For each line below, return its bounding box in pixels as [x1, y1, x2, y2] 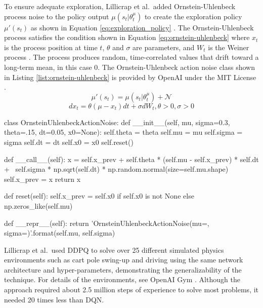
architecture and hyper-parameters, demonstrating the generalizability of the [4, 264, 242, 275]
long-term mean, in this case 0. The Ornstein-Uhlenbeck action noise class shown [4, 61, 255, 72]
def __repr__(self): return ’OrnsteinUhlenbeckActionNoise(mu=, [4, 217, 209, 228]
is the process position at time [4, 42, 98, 52]
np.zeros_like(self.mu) [4, 200, 73, 211]
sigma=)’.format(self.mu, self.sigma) [4, 227, 115, 238]
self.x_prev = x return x [4, 173, 81, 184]
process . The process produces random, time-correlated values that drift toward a [4, 52, 259, 62]
